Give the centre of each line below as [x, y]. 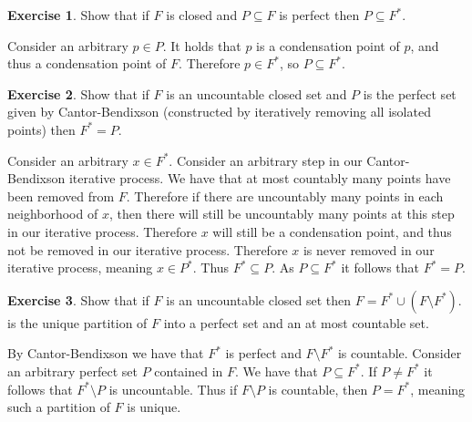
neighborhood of [53, 214]
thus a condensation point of [87, 63]
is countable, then [318, 389]
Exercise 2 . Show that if [78, 93]
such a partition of [59, 407]
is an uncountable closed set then [259, 299]
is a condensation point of [328, 45]
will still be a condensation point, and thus [332, 231]
